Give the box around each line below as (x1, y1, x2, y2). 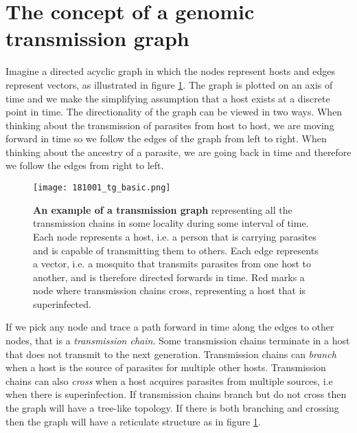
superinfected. (33, 296, 91, 311)
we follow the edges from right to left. (5, 158, 164, 173)
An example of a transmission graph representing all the (33, 202, 292, 216)
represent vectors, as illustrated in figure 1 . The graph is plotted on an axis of (5, 77, 333, 91)
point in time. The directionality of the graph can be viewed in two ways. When (5, 104, 343, 119)
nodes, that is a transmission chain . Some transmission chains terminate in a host (5, 333, 350, 348)
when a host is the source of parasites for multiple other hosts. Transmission (5, 360, 326, 375)
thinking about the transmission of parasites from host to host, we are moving (5, 118, 334, 132)
